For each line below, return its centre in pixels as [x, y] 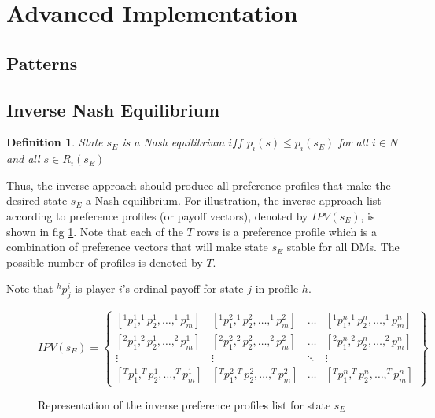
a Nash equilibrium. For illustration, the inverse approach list [234, 200]
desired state [37, 200]
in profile [277, 289]
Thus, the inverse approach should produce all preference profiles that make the [199, 185]
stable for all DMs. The [343, 247]
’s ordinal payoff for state [183, 289]
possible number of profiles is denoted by [105, 262]
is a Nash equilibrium [173, 142]
